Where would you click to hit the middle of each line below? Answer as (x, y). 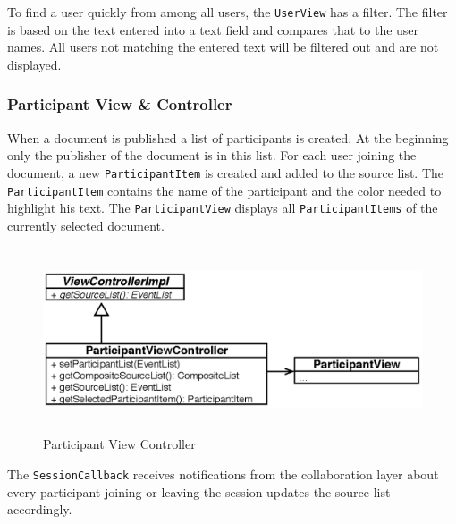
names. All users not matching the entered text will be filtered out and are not (223, 47)
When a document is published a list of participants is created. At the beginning (228, 137)
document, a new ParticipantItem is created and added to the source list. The (226, 172)
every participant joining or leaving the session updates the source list (199, 491)
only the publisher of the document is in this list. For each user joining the (212, 155)
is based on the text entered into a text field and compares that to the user (213, 29)
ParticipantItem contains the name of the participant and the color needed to (224, 190)
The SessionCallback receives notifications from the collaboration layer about (223, 473)
